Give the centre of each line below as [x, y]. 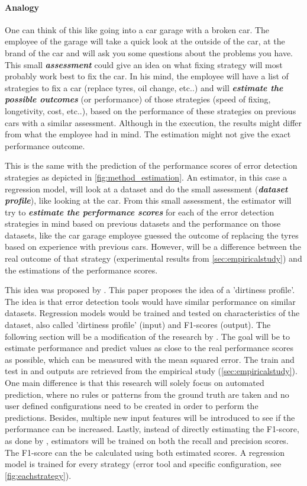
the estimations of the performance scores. [81, 270]
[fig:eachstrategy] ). [38, 475]
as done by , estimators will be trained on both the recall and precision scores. [147, 440]
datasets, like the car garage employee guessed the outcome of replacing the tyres [152, 235]
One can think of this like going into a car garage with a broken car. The [137, 29]
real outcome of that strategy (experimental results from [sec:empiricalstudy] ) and [153, 258]
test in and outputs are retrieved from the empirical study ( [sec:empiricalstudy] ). [151, 371]
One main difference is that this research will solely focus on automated [135, 383]
